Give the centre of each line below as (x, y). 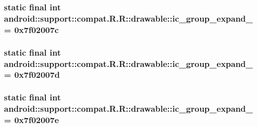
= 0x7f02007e (32, 120)
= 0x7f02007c (31, 29)
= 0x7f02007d (32, 75)
